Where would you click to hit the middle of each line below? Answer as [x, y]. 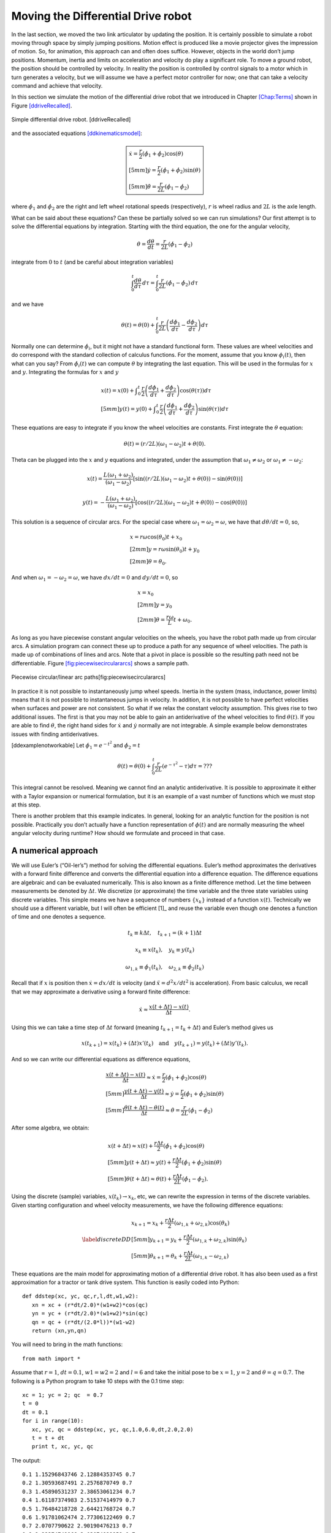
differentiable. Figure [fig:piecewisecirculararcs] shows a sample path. [100, 663]
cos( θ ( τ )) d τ [196, 391]
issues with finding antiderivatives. [55, 734]
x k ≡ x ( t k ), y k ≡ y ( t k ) [165, 950]
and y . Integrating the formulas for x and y [65, 372]
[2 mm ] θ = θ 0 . [148, 562]
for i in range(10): [53, 1421]
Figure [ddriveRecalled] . [42, 105]
